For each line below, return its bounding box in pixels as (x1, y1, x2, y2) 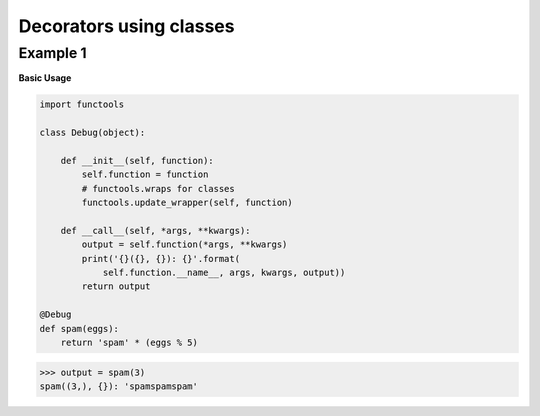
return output (81, 281, 151, 292)
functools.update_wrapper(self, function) (81, 197, 294, 209)
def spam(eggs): (39, 323, 120, 334)
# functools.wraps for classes (81, 183, 235, 194)
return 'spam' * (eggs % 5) (60, 337, 199, 349)
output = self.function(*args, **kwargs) (81, 239, 288, 250)
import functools (39, 99, 125, 110)
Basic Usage (18, 72, 72, 84)
